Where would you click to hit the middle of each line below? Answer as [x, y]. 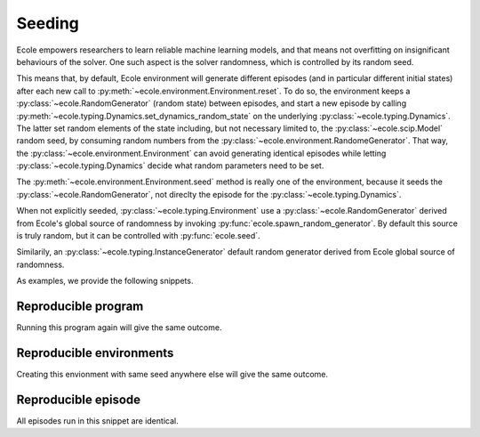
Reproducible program [80, 306]
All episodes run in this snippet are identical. [97, 421]
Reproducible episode [79, 399]
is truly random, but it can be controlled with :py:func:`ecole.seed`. [139, 236]
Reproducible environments [95, 353]
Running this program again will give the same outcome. [119, 328]
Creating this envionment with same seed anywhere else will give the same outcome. [172, 374]
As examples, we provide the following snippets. [105, 281]
